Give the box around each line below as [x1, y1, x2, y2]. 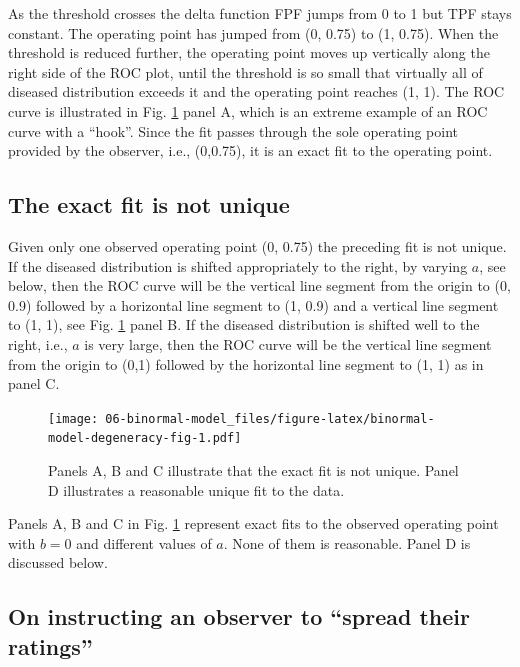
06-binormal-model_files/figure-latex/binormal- [105, 411, 435, 426]
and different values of [76, 532, 212, 553]
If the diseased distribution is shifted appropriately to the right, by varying [8, 255, 468, 276]
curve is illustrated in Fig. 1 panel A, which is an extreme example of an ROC [8, 100, 488, 121]
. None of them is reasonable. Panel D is [223, 532, 471, 553]
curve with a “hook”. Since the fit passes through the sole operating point [8, 120, 458, 141]
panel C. [8, 373, 60, 394]
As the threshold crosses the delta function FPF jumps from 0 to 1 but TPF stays [8, 3, 512, 23]
